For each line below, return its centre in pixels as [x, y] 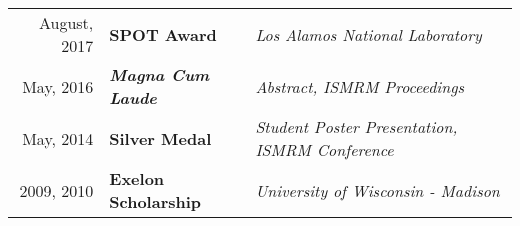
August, [66, 22]
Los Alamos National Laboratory [368, 34]
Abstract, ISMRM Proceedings [360, 86]
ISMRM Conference [324, 149]
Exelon [137, 178]
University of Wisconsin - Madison [377, 190]
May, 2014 [58, 138]
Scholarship [155, 201]
